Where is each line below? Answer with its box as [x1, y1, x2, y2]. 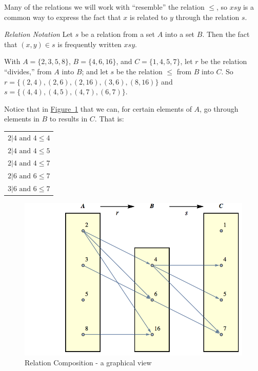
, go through [200, 103, 239, 114]
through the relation [175, 11, 240, 22]
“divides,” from [4, 66, 52, 76]
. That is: [94, 113, 124, 124]
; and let [82, 66, 108, 76]
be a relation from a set [81, 29, 155, 39]
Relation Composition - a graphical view [25, 357, 152, 368]
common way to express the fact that [4, 11, 121, 22]
